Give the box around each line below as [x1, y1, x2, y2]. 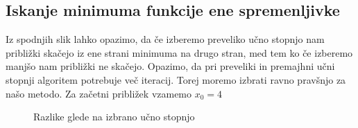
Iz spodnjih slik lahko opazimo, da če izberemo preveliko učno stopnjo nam [6, 32, 325, 46]
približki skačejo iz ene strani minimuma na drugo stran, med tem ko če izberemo [6, 45, 353, 60]
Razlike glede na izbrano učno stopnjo [33, 109, 195, 124]
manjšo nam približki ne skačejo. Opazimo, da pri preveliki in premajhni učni [6, 59, 335, 73]
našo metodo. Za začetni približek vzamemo [6, 86, 192, 100]
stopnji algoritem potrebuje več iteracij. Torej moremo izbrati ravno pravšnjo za [6, 72, 346, 86]
